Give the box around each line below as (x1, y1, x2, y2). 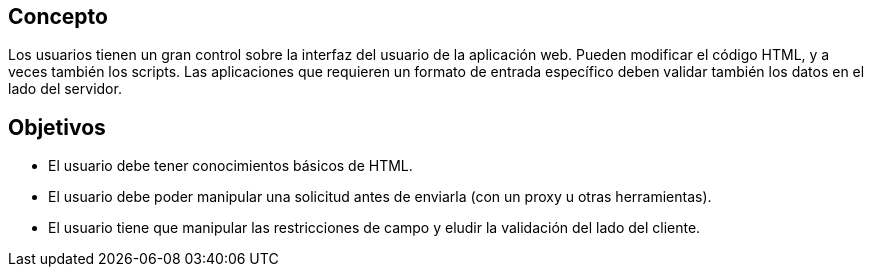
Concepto (8, 4, 108, 29)
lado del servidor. (8, 80, 122, 98)
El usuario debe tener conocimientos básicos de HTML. (48, 157, 413, 175)
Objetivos (8, 114, 106, 140)
